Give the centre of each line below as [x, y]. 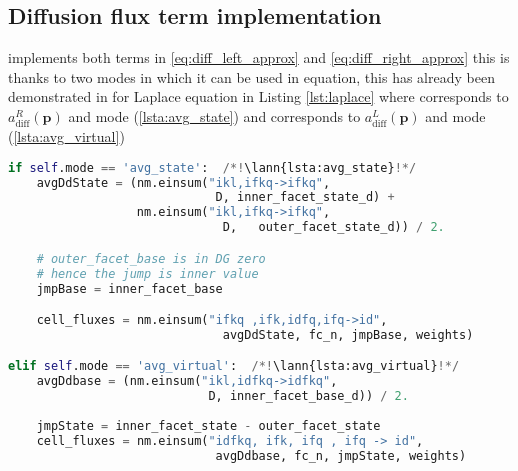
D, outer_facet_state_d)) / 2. [333, 227]
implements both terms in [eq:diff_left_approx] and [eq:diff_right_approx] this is [259, 57]
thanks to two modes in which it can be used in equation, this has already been [251, 76]
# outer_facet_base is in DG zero [151, 258]
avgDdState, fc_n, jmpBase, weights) [348, 334]
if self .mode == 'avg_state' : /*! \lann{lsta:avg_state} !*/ [212, 167]
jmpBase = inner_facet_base [129, 288]
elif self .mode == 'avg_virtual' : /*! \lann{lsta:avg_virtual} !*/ [234, 366]
